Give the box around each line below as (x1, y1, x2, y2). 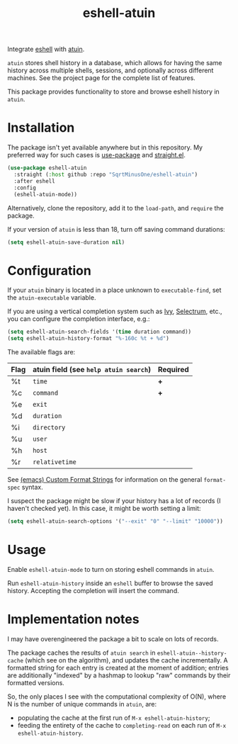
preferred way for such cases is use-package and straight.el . (7, 151, 186, 159)
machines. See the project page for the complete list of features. (7, 74, 196, 82)
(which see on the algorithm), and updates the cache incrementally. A (24, 655, 228, 664)
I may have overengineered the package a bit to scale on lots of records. (7, 634, 219, 643)
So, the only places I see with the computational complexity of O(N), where (7, 692, 227, 701)
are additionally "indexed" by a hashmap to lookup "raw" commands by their (7, 671, 231, 680)
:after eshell (13, 177, 55, 185)
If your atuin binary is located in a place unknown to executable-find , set (7, 286, 222, 295)
